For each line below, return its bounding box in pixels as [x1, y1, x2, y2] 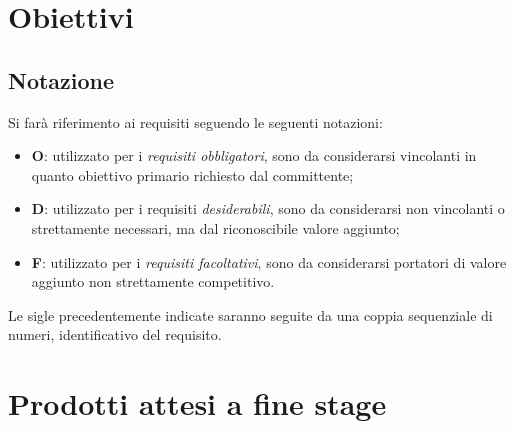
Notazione [8, 64, 115, 95]
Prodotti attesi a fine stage [8, 383, 387, 424]
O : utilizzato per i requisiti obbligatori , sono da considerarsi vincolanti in [31, 145, 477, 166]
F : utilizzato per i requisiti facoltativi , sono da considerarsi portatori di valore [31, 251, 507, 272]
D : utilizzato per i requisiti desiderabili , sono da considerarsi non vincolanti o [31, 198, 505, 219]
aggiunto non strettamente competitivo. [31, 271, 275, 292]
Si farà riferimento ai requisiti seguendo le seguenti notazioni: [8, 111, 383, 132]
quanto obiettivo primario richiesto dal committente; [31, 164, 354, 185]
